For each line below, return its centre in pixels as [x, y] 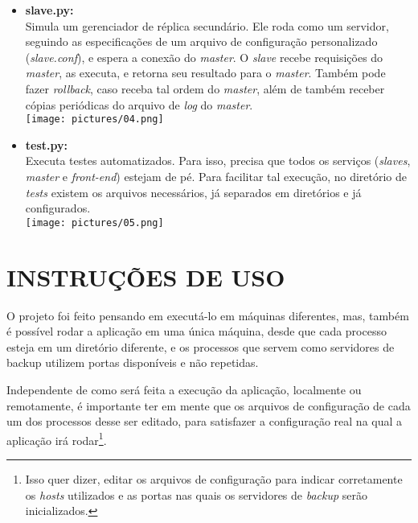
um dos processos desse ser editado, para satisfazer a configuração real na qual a [205, 421]
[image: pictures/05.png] [94, 222]
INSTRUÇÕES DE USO [146, 276]
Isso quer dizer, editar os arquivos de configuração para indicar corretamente [214, 478]
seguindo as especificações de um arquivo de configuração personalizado [201, 41]
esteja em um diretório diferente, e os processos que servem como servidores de [201, 346]
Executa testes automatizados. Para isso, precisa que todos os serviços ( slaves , [218, 161]
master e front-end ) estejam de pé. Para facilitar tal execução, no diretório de [216, 176]
